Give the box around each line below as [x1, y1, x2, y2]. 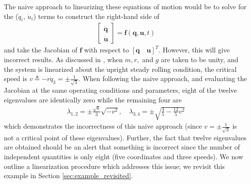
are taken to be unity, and [161, 54, 238, 65]
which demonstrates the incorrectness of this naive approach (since [4, 121, 202, 131]
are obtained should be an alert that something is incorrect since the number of [4, 142, 240, 152]
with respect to [84, 45, 129, 55]
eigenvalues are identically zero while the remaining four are [4, 94, 182, 104]
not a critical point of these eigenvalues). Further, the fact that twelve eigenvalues [4, 132, 247, 142]
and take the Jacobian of [4, 45, 78, 55]
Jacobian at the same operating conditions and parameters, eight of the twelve [4, 84, 237, 95]
